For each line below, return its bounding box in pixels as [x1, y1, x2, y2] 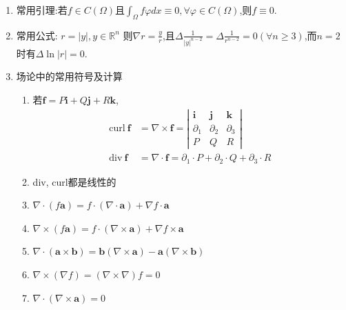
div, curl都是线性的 [32, 174, 116, 188]
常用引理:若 [16, 3, 68, 17]
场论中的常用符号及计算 [16, 69, 123, 84]
